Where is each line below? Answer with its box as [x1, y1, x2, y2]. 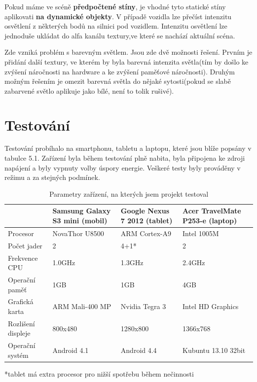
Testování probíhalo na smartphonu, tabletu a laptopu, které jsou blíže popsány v [4, 143, 252, 153]
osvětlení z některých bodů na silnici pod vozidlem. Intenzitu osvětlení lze [4, 21, 227, 31]
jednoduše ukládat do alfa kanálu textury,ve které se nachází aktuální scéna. [4, 30, 235, 40]
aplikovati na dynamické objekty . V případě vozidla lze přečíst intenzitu [4, 11, 232, 21]
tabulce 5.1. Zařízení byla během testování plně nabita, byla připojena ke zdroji [4, 153, 245, 163]
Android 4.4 [120, 345, 157, 355]
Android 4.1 [52, 345, 89, 355]
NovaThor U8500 [52, 228, 104, 238]
